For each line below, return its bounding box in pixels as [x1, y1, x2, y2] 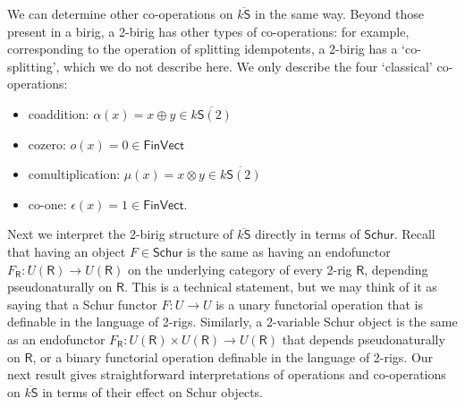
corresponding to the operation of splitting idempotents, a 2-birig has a [7, 39, 398, 58]
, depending [364, 259, 428, 278]
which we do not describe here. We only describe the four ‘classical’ [63, 56, 433, 75]
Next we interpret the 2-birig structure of [7, 225, 233, 243]
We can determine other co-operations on [7, 4, 233, 22]
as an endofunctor [7, 329, 106, 348]
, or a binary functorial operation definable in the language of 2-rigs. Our [32, 347, 434, 366]
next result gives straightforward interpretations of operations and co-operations [7, 365, 446, 384]
